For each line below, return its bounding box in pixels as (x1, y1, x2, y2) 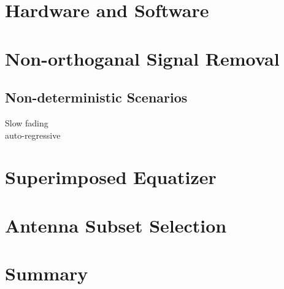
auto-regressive (5, 128, 61, 141)
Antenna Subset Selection (5, 212, 227, 237)
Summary (5, 261, 88, 286)
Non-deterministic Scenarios (5, 88, 188, 107)
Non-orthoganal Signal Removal (5, 45, 280, 71)
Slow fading (5, 116, 48, 129)
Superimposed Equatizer (5, 164, 217, 190)
